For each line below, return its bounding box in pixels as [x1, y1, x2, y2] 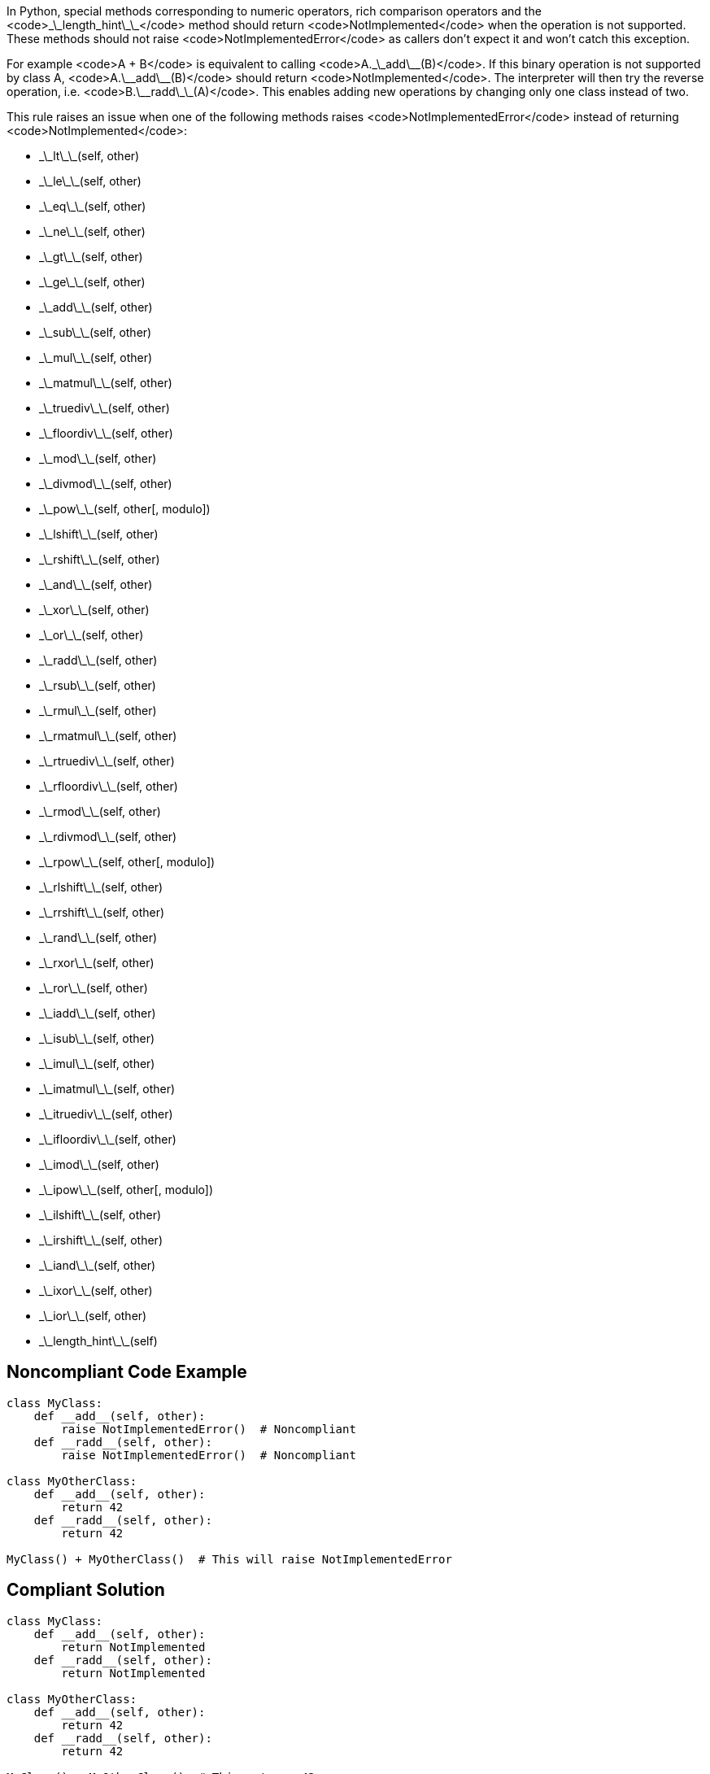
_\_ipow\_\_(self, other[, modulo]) [39, 1183, 214, 1196]
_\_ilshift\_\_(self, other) [39, 1208, 162, 1222]
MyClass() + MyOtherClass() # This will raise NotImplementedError [7, 1552, 452, 1566]
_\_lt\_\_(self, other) [39, 149, 140, 163]
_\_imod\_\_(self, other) [39, 1157, 159, 1171]
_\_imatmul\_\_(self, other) [39, 1082, 176, 1096]
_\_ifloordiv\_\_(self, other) [39, 1132, 176, 1146]
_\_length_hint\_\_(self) [39, 1334, 158, 1348]
